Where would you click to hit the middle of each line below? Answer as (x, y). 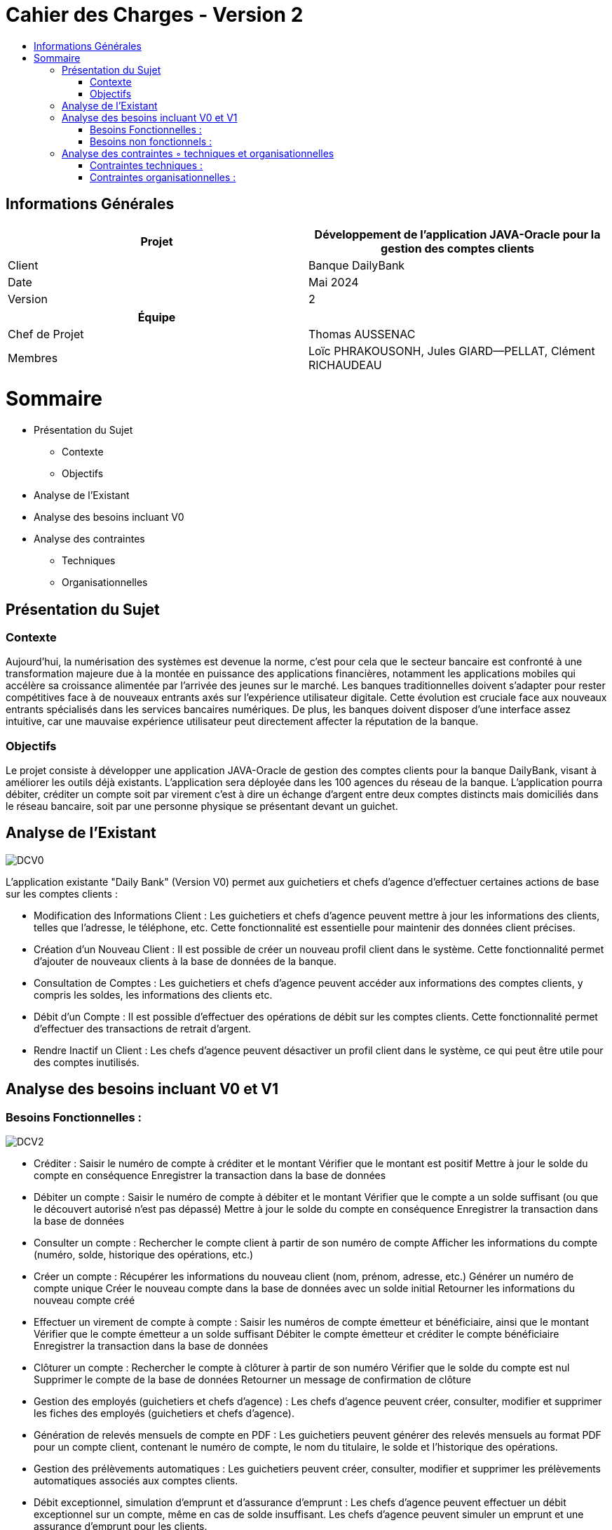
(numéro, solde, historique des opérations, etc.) (144, 1255)
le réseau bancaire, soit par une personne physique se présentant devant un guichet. (202, 806)
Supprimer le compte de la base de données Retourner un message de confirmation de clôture (252, 1380)
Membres (33, 358)
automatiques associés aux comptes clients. (136, 1481)
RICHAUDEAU (345, 365)
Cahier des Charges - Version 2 (155, 15)
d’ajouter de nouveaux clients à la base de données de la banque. (185, 961)
